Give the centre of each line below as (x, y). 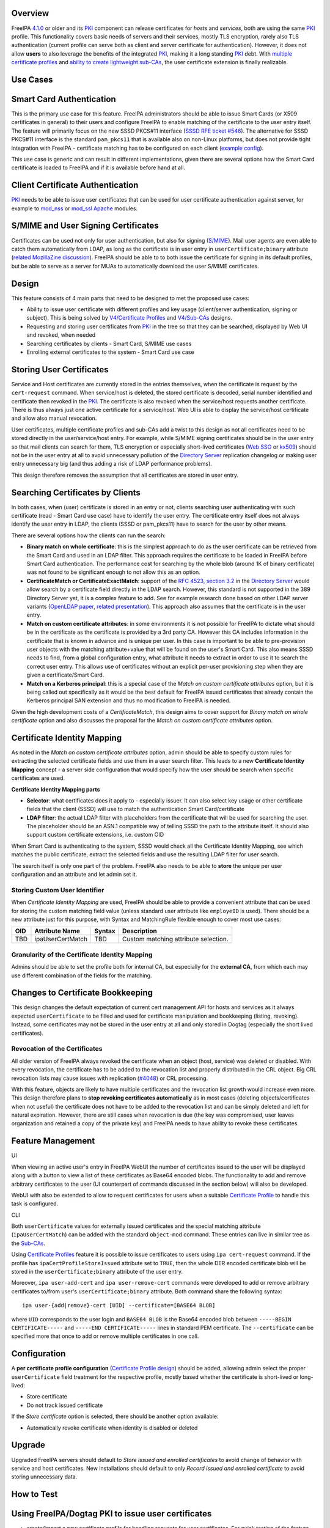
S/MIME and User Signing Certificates (85, 226)
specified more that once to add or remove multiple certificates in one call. (105, 1336)
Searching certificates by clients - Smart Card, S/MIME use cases (109, 343)
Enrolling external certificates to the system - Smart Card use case (111, 352)
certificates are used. (38, 778)
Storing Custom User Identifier (58, 890)
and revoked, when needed (61, 335)
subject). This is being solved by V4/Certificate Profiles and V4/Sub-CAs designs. (129, 318)
